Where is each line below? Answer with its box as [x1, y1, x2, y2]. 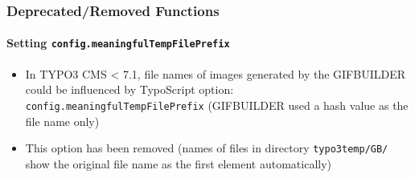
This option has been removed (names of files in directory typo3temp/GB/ [25, 140, 388, 156]
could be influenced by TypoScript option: [25, 81, 234, 98]
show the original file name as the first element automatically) [25, 155, 332, 172]
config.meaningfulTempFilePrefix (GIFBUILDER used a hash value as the [25, 96, 409, 113]
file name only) [25, 112, 100, 129]
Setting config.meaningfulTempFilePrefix [6, 34, 230, 51]
